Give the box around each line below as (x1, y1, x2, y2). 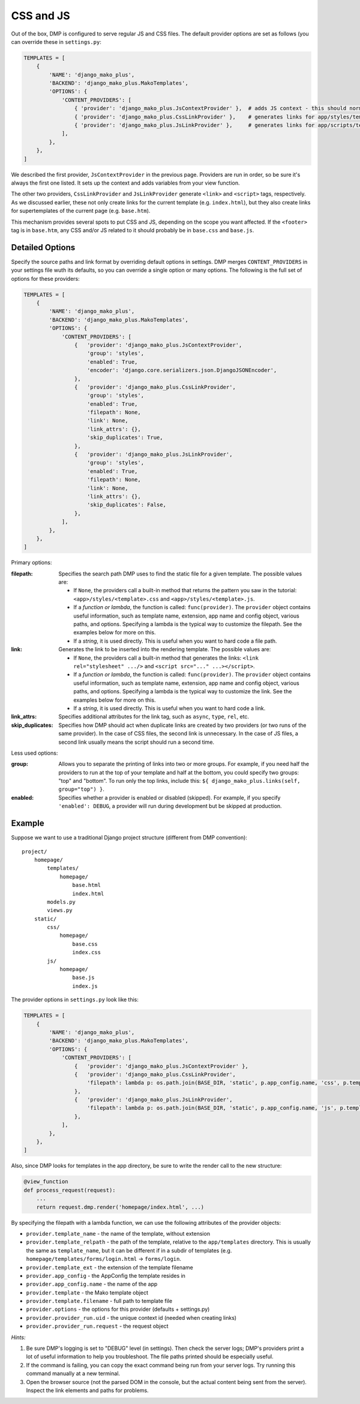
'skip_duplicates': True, (87, 434, 163, 441)
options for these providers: (11, 275, 80, 282)
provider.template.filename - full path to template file (26, 1298, 173, 1305)
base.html (72, 881, 101, 889)
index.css (72, 949, 101, 956)
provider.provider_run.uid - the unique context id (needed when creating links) (26, 1314, 237, 1321)
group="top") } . (58, 785, 105, 793)
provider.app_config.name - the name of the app (26, 1281, 158, 1288)
